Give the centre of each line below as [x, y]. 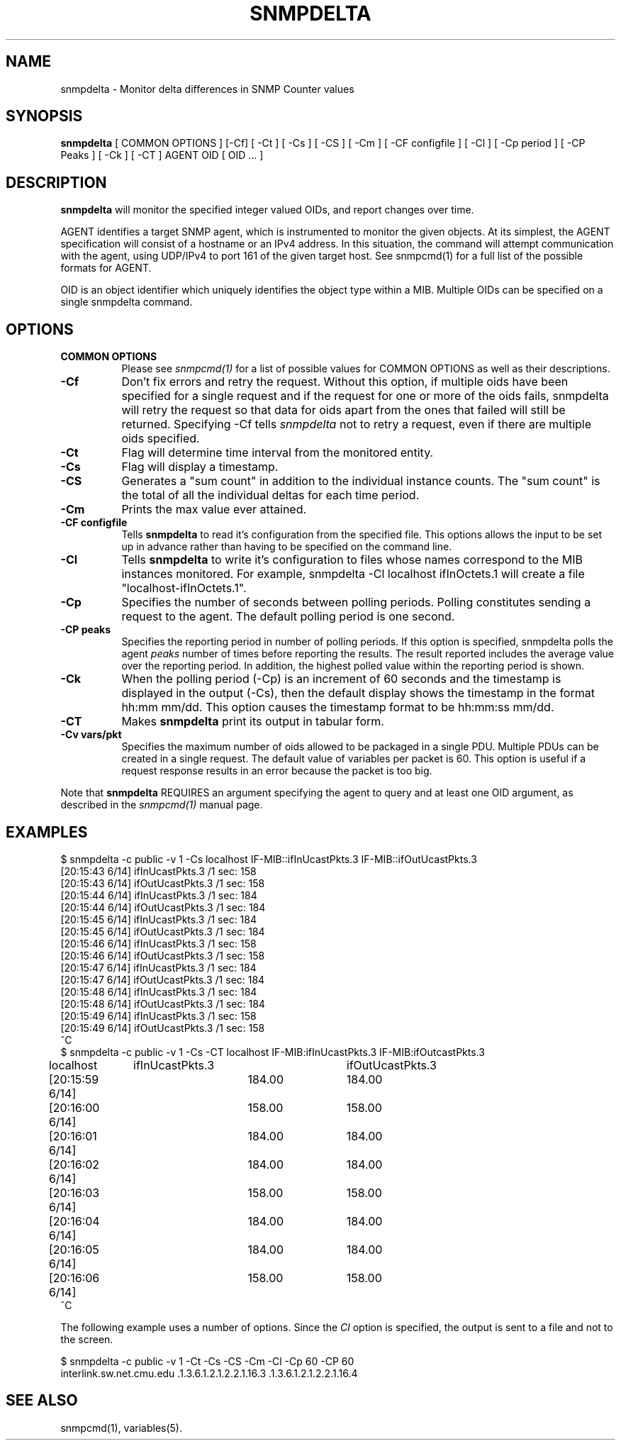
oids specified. [161, 439]
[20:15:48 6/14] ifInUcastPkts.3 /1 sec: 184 [159, 991]
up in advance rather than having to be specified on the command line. [287, 547]
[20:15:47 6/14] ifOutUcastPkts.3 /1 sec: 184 [163, 979]
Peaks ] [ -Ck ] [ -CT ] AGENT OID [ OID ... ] [162, 155]
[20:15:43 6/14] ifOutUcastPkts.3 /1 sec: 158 [163, 883]
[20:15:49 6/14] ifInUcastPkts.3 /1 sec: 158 [158, 1016]
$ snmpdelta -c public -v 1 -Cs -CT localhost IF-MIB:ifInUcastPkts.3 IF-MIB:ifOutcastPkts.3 [273, 1052]
